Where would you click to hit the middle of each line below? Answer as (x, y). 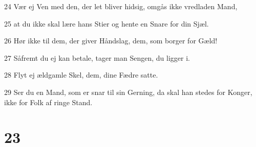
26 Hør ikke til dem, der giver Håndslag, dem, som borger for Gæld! (111, 41)
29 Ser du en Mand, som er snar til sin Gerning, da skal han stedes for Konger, (128, 92)
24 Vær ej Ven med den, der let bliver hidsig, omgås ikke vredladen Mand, (121, 6)
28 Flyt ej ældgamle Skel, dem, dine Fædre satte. (81, 75)
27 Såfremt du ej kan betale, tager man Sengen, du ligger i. (97, 57)
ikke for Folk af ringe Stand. (48, 102)
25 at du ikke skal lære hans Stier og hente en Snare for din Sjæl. (106, 23)
